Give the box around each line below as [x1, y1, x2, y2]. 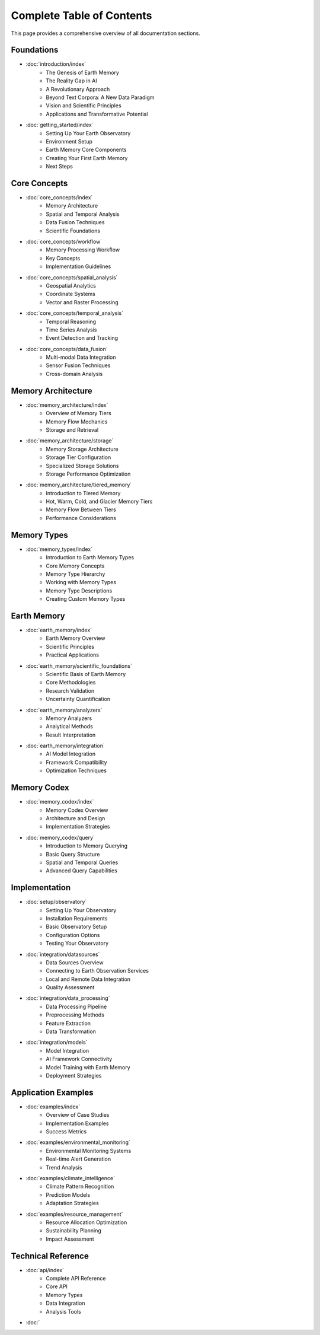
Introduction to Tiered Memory [46, 489, 121, 496]
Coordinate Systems [46, 291, 96, 298]
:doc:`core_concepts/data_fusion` [25, 345, 108, 352]
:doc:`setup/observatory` [25, 899, 87, 906]
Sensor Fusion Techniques [46, 362, 111, 369]
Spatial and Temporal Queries [46, 859, 119, 866]
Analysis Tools [46, 1308, 81, 1315]
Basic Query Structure [46, 850, 100, 858]
